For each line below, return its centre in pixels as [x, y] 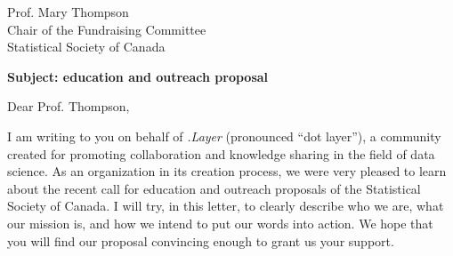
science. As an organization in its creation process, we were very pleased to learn [227, 171]
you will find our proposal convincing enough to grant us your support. [201, 240]
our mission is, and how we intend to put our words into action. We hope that [220, 223]
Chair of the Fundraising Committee [107, 29]
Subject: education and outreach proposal [138, 76]
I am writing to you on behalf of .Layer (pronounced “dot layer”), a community [224, 136]
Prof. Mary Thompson [68, 12]
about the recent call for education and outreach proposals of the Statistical [214, 188]
